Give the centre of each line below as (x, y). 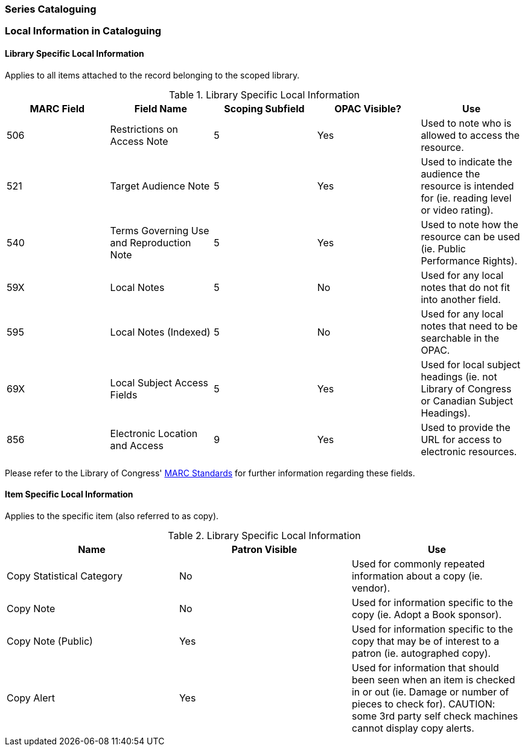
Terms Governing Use (160, 230)
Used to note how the (469, 224)
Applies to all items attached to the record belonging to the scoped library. (152, 75)
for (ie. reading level (466, 198)
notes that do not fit (465, 287)
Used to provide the (466, 427)
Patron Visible (264, 549)
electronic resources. (469, 451)
